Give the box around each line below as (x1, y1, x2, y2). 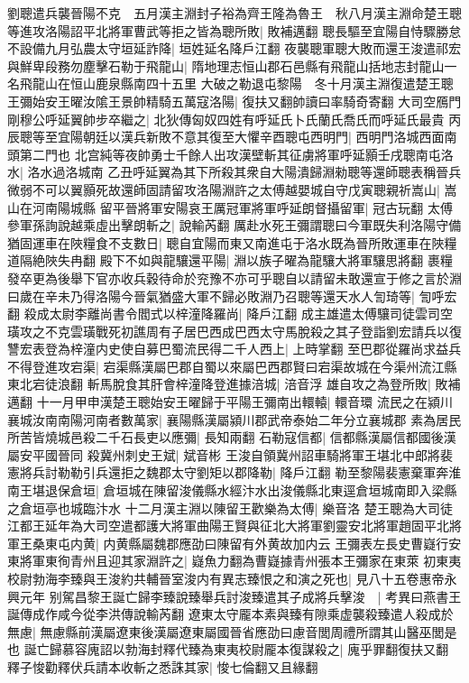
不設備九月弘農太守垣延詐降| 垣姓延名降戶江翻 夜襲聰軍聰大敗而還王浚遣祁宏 (7, 39, 462, 58)
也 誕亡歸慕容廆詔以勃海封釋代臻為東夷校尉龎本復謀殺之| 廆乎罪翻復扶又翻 (7, 640, 449, 659)
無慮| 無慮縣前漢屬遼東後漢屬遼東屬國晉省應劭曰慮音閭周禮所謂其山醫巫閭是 (7, 622, 457, 641)
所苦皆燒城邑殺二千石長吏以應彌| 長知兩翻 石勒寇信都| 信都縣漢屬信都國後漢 (7, 428, 456, 447)
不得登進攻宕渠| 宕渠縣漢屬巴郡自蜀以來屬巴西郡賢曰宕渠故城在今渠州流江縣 (7, 356, 457, 375)
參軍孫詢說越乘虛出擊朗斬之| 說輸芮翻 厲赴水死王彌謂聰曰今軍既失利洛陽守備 (7, 216, 462, 235)
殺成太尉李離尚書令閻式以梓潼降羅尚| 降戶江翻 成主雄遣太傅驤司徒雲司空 (23, 304, 453, 323)
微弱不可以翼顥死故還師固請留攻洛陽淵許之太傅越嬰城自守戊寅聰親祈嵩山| (7, 180, 440, 198)
